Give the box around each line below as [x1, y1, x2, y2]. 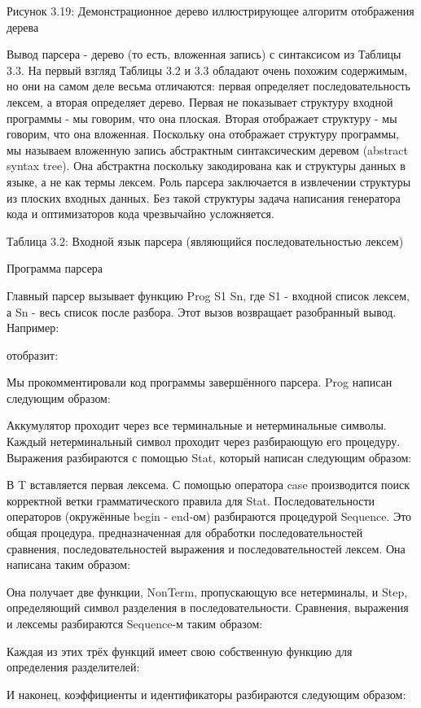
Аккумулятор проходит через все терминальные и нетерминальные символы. [7, 417, 387, 434]
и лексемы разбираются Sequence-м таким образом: [7, 615, 263, 632]
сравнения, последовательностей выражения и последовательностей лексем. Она [7, 540, 406, 557]
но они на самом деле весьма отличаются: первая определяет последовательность [7, 77, 410, 94]
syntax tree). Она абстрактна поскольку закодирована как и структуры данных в [7, 157, 406, 174]
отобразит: [7, 346, 59, 363]
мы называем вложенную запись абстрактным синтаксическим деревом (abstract [7, 141, 408, 158]
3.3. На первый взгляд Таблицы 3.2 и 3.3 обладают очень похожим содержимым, [7, 61, 408, 78]
